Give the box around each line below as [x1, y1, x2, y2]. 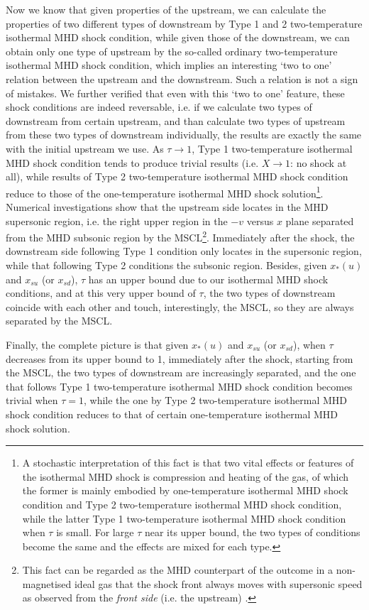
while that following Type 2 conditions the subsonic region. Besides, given [6, 258, 327, 272]
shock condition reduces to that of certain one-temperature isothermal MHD [6, 406, 338, 421]
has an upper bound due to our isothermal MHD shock [88, 271, 329, 286]
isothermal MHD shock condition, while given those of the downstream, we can [6, 30, 350, 45]
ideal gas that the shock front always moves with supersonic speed [74, 576, 363, 591]
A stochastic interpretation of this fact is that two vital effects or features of [22, 455, 354, 470]
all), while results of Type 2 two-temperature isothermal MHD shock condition [6, 169, 348, 184]
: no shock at [290, 155, 347, 170]
